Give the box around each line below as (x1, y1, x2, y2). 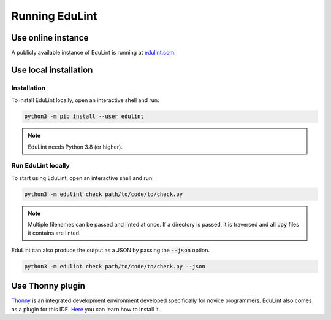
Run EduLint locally (11, 162, 70, 170)
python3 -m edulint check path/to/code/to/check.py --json (24, 263, 205, 270)
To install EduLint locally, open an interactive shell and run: (11, 96, 159, 104)
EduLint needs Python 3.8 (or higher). (28, 143, 123, 150)
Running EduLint (11, 9, 97, 23)
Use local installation (11, 64, 93, 75)
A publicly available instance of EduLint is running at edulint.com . (11, 49, 176, 57)
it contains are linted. (28, 229, 81, 236)
